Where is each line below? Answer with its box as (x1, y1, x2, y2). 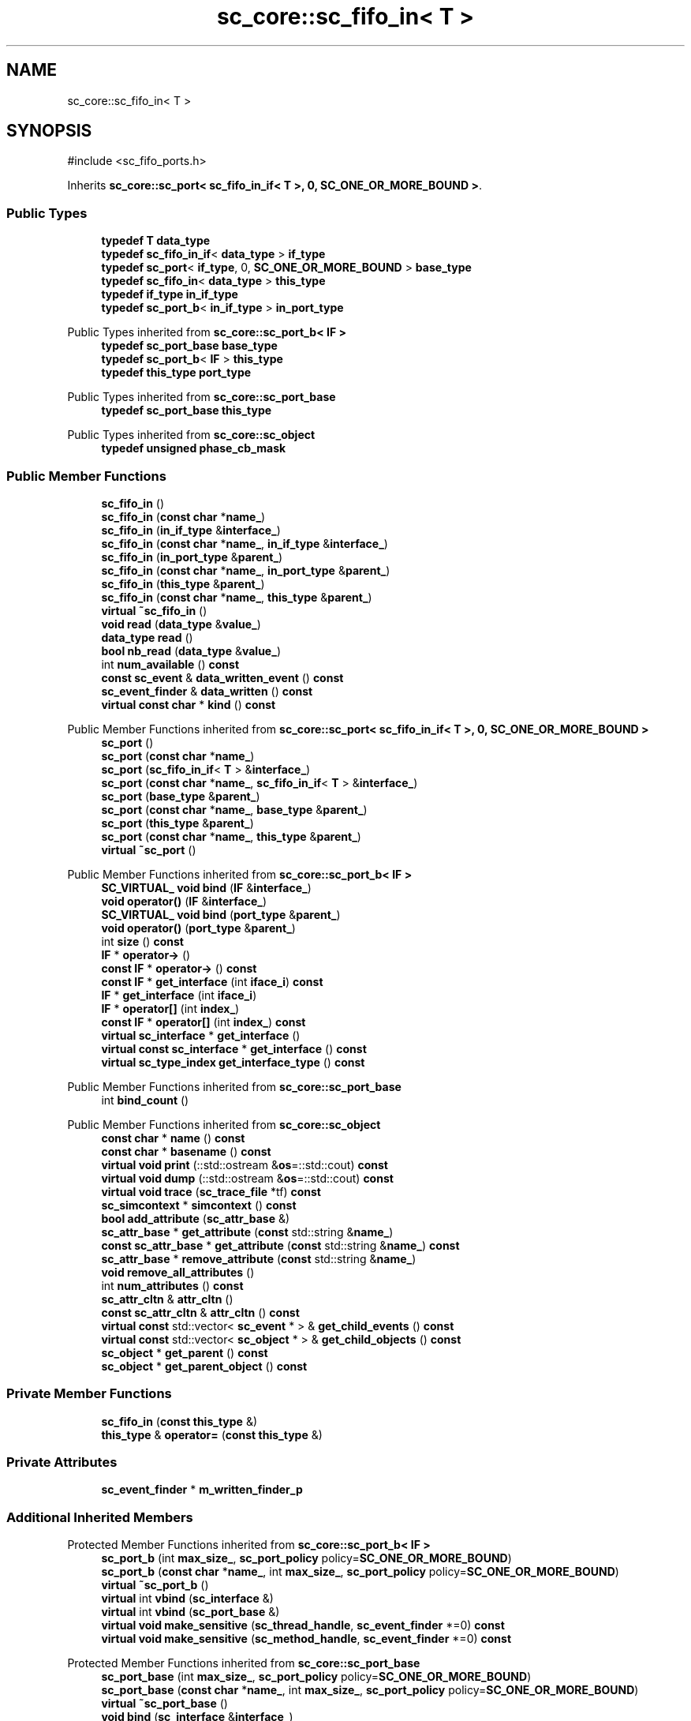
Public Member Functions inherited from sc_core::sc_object (67, 1117, 381, 1131)
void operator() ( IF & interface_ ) (101, 894, 267, 908)
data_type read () (101, 630, 193, 644)
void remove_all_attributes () (101, 1265, 255, 1279)
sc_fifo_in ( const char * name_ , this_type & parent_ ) (101, 590, 372, 604)
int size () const (101, 934, 184, 948)
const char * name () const (101, 1130, 245, 1145)
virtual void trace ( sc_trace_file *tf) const (101, 1184, 321, 1198)
